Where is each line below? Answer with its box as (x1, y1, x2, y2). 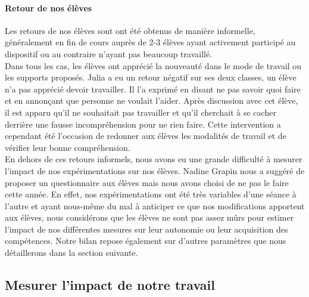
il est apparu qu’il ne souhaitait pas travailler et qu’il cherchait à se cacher (5, 106, 276, 118)
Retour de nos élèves (5, 1, 92, 14)
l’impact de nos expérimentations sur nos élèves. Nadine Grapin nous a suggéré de (5, 164, 305, 177)
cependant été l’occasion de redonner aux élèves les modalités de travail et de (5, 129, 286, 142)
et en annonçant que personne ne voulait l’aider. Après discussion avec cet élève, (5, 94, 298, 107)
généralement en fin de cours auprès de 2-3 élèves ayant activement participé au (5, 36, 296, 48)
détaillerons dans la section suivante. (5, 246, 138, 259)
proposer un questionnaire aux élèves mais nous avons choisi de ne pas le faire (5, 176, 289, 188)
